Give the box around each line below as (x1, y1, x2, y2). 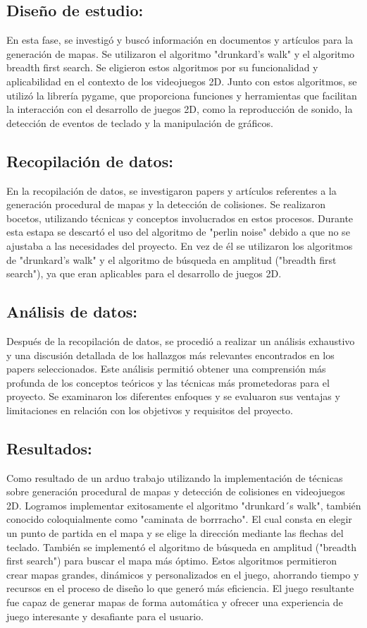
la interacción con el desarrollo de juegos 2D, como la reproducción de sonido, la (6, 102, 353, 116)
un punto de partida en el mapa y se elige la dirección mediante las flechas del (6, 526, 344, 541)
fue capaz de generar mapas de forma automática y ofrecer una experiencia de (6, 595, 343, 610)
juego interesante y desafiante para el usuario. (6, 608, 204, 623)
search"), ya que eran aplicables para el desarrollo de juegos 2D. (6, 266, 282, 281)
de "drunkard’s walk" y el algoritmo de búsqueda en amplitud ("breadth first (6, 252, 337, 267)
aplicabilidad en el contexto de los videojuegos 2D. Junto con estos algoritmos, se (6, 73, 357, 88)
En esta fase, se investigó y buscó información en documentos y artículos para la (6, 32, 353, 47)
